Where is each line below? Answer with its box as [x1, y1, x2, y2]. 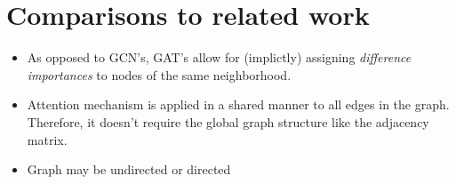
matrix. [27, 130, 68, 148]
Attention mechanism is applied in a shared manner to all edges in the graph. [27, 95, 450, 114]
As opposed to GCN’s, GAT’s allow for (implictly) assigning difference [27, 48, 412, 67]
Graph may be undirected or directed [27, 160, 231, 179]
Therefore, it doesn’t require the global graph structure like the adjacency [27, 112, 429, 131]
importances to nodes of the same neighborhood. [27, 65, 292, 84]
